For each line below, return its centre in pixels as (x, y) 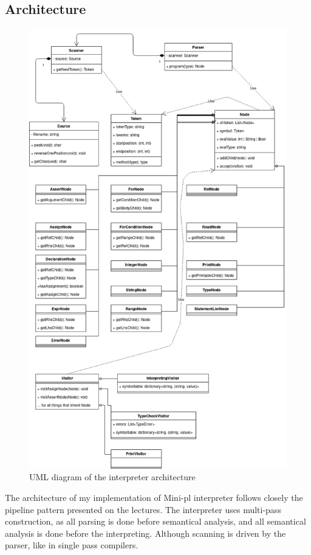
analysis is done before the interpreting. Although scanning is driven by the (145, 533)
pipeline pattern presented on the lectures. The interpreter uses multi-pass (143, 509)
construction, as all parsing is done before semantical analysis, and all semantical (155, 521)
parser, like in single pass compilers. (72, 545)
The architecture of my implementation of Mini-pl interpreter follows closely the (154, 498)
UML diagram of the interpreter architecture (112, 477)
